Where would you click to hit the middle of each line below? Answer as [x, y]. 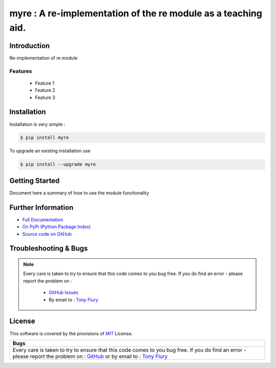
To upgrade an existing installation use [50, 151]
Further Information [41, 207]
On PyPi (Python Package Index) [56, 227]
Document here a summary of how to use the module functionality [79, 193]
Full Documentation [43, 219]
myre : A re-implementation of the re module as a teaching [136, 13]
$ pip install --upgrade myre [58, 164]
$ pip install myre [44, 138]
